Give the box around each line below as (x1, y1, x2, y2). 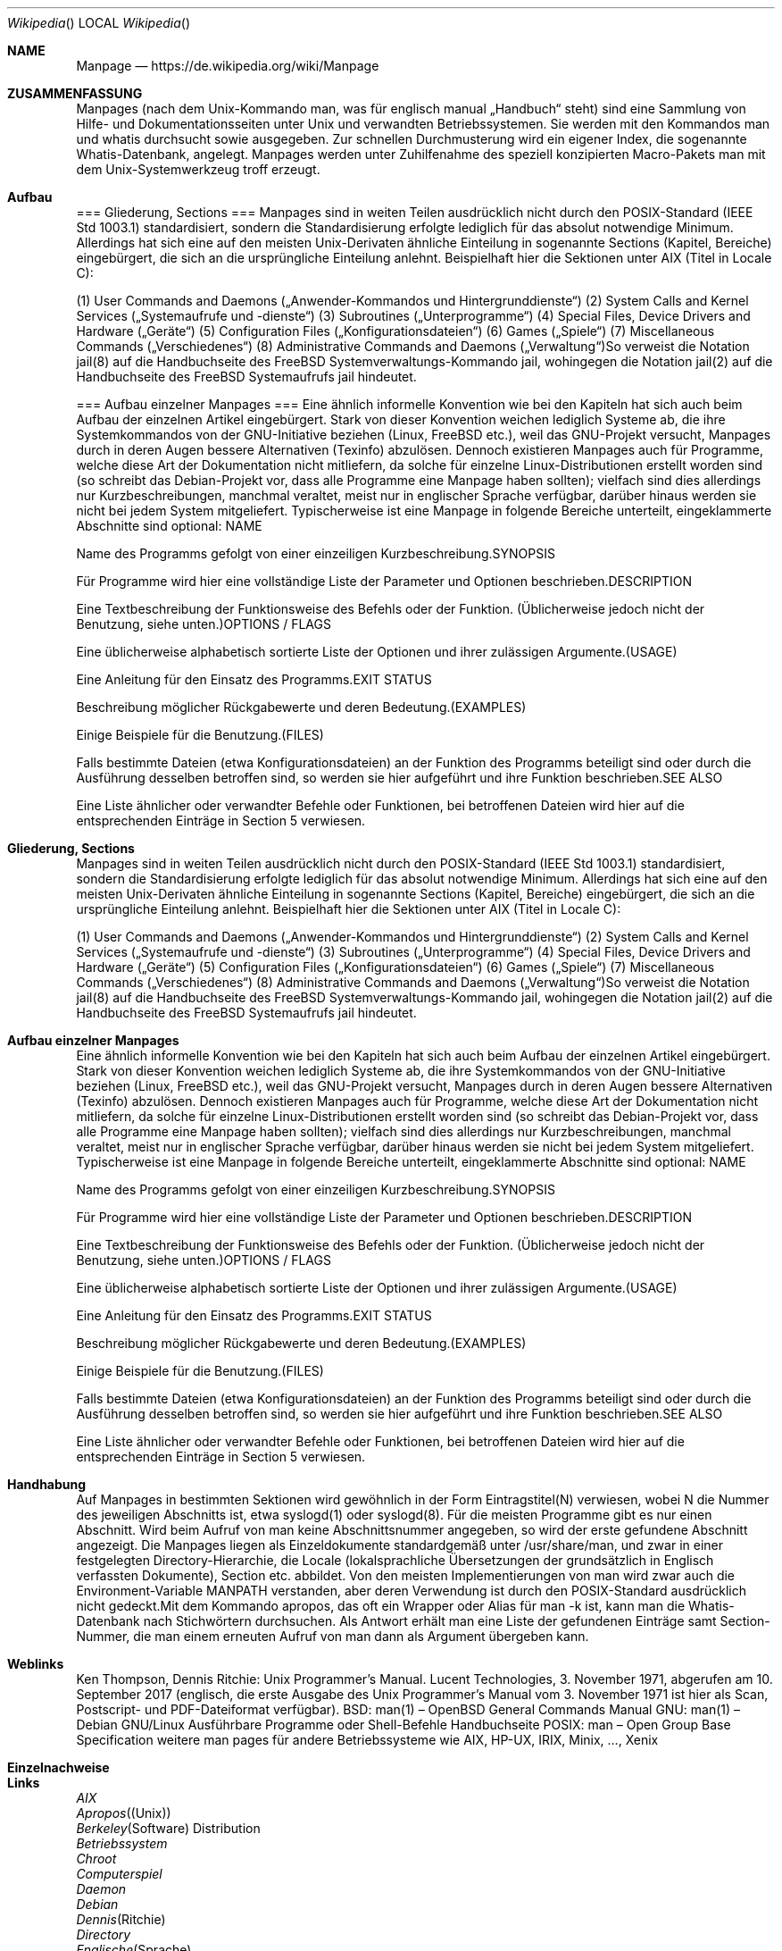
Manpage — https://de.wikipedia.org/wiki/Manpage (76, 58, 379, 73)
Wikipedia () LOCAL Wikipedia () (7, 15, 191, 30)
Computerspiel (76, 1866, 162, 1881)
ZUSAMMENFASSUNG (7, 86, 143, 101)
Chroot (76, 1851, 117, 1866)
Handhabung (7, 1477, 87, 1492)
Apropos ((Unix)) (76, 1805, 171, 1821)
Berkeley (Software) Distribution (76, 1821, 261, 1836)
